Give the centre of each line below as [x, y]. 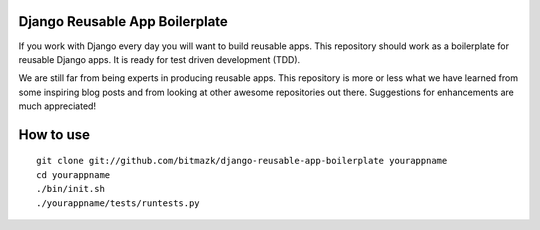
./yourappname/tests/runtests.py [118, 203]
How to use [54, 134]
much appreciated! [57, 106]
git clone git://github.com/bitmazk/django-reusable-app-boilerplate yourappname [242, 161]
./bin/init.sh [70, 189]
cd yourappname [73, 174]
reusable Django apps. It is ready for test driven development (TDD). [159, 59]
